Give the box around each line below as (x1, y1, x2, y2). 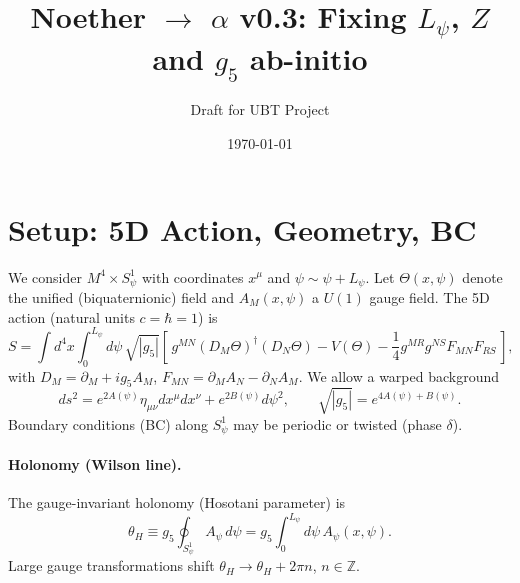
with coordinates (141, 266, 244, 287)
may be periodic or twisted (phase (233, 413, 442, 434)
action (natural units (8, 306, 135, 327)
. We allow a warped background (298, 365, 500, 386)
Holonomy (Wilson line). (8, 453, 182, 474)
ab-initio (250, 38, 368, 79)
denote (462, 266, 503, 287)
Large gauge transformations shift (8, 555, 215, 576)
